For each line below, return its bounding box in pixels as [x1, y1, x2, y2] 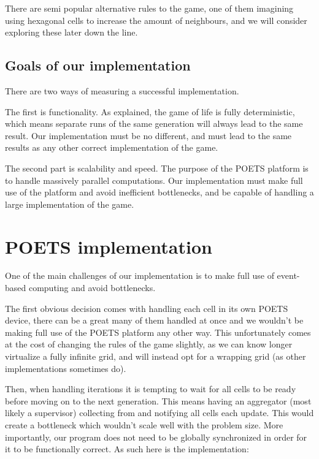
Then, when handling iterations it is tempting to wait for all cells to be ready [5, 382, 296, 395]
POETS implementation [5, 233, 212, 259]
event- [277, 269, 300, 282]
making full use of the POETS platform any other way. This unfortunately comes [5, 325, 311, 338]
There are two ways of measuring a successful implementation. [5, 84, 239, 97]
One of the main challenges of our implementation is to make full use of [5, 269, 274, 282]
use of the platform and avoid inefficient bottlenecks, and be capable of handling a [5, 186, 314, 199]
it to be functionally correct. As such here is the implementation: [5, 442, 249, 455]
